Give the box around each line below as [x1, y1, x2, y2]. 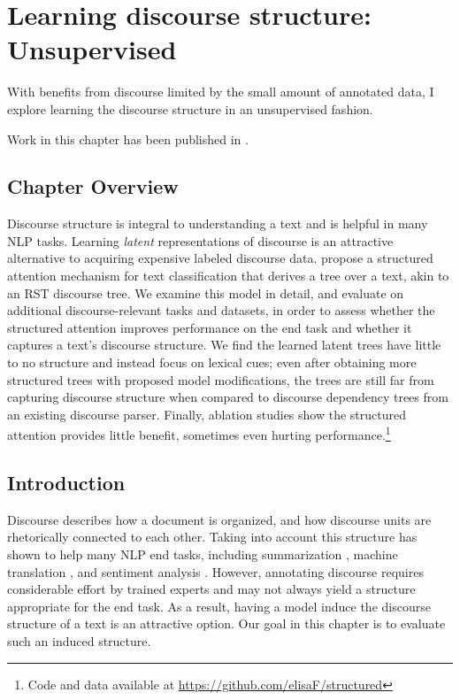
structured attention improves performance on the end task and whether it [7, 318, 412, 336]
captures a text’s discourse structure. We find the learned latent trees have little [7, 335, 441, 354]
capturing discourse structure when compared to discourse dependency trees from [7, 388, 448, 406]
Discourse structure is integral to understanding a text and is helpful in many [7, 214, 428, 233]
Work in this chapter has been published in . [7, 129, 249, 148]
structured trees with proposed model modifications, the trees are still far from [7, 370, 434, 388]
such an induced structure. [7, 632, 151, 650]
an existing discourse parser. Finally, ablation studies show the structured [7, 404, 406, 423]
